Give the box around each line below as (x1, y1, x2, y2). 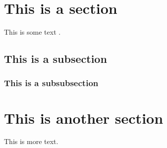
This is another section (4, 107, 164, 128)
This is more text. (4, 136, 58, 147)
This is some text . (4, 27, 61, 37)
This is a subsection (4, 51, 107, 66)
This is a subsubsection (4, 77, 99, 89)
